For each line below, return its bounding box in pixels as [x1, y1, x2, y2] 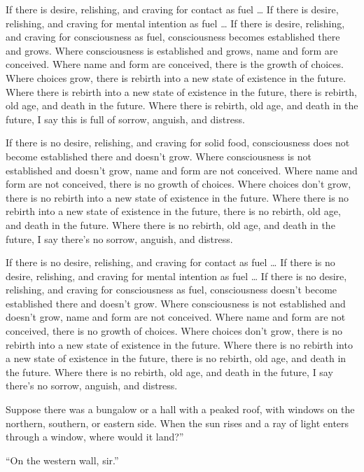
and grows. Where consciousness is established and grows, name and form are [6, 43, 338, 57]
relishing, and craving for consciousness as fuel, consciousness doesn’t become [6, 282, 337, 297]
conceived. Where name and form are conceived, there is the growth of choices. [6, 57, 344, 71]
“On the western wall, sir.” [6, 452, 119, 467]
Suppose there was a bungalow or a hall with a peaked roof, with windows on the [6, 402, 355, 417]
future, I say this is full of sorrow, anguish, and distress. [6, 111, 245, 126]
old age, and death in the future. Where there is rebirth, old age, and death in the [6, 98, 358, 113]
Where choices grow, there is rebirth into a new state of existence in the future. [6, 70, 346, 85]
